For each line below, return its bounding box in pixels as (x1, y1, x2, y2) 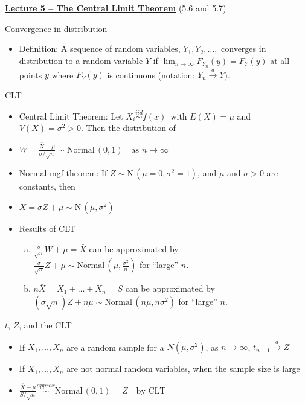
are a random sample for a (66, 340, 164, 353)
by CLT (136, 386, 166, 395)
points (19, 68, 42, 81)
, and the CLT (19, 319, 72, 331)
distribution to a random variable (19, 54, 143, 66)
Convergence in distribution (5, 22, 108, 34)
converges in (221, 42, 266, 55)
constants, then (19, 180, 75, 193)
